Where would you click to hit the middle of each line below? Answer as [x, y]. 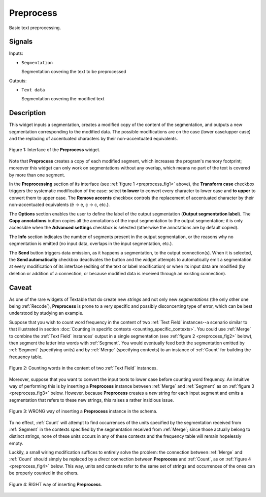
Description [28, 113]
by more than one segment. [37, 175]
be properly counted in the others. [44, 473]
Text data [33, 90]
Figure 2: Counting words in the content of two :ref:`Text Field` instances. [83, 368]
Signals [21, 42]
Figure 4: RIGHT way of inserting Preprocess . [56, 484]
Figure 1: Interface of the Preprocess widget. [55, 150]
